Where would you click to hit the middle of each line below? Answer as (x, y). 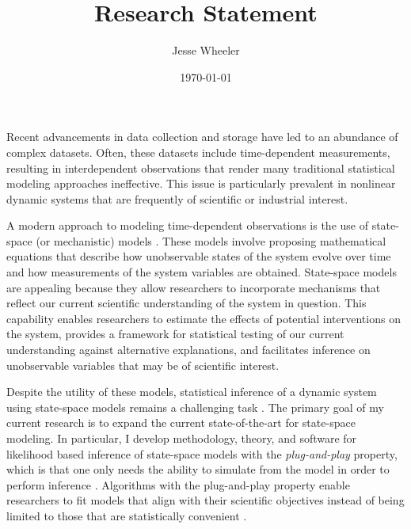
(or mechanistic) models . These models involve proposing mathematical (211, 240)
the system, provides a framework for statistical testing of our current (175, 334)
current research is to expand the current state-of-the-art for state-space (181, 422)
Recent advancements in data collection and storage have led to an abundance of (202, 137)
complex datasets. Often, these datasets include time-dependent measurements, (198, 152)
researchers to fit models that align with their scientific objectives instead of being (205, 500)
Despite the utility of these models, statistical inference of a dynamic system (192, 392)
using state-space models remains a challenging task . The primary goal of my (195, 407)
